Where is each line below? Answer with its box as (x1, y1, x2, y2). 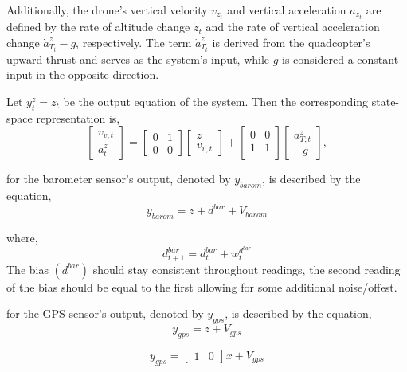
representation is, (36, 109, 120, 126)
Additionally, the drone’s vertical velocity (6, 2, 208, 18)
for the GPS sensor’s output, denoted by (6, 305, 204, 322)
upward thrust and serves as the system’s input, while (6, 50, 270, 67)
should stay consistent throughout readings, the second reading (92, 260, 401, 277)
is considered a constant (282, 50, 399, 67)
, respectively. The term (76, 33, 192, 50)
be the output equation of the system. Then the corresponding (63, 92, 369, 109)
